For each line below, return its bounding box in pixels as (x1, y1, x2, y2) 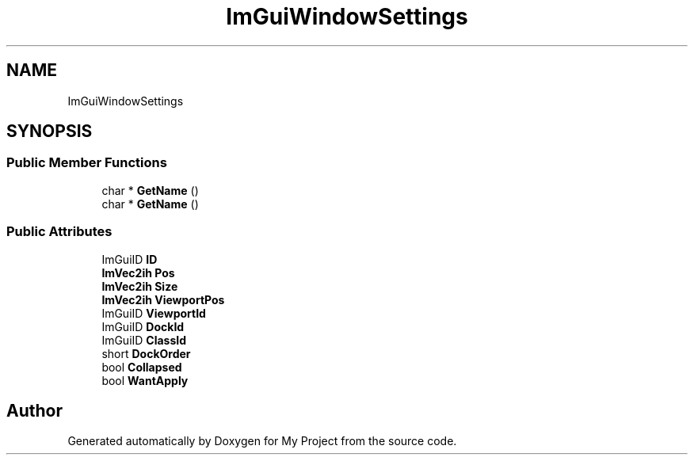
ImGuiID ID (101, 252, 158, 266)
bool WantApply (101, 373, 189, 387)
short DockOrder (101, 346, 191, 360)
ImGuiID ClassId (101, 333, 187, 347)
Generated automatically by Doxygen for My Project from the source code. (67, 434, 457, 448)
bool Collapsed (101, 360, 182, 374)
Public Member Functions (6, 154, 167, 171)
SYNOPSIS (6, 121, 93, 142)
